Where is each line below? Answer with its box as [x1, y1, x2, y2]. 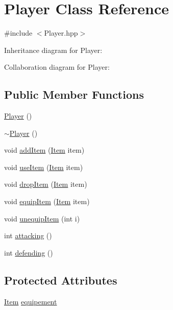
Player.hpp [44, 27, 78, 38]
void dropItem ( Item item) [4, 179, 87, 189]
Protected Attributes [4, 272, 117, 288]
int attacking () [4, 230, 52, 241]
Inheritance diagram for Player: [4, 44, 103, 55]
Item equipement [4, 296, 57, 306]
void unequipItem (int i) [4, 213, 80, 223]
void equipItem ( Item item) [4, 196, 90, 207]
